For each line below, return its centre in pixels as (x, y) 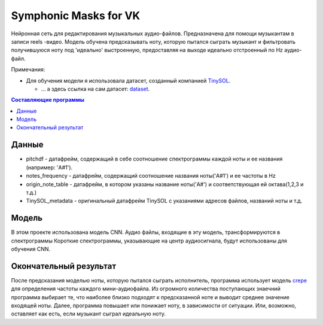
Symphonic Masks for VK (76, 16)
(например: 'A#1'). (49, 167)
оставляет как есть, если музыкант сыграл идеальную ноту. (88, 314)
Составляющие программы (48, 100)
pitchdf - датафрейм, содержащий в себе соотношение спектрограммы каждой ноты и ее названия (154, 159)
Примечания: (28, 69)
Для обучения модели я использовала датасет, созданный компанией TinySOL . (128, 80)
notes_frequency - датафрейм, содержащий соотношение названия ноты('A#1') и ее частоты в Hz (151, 176)
